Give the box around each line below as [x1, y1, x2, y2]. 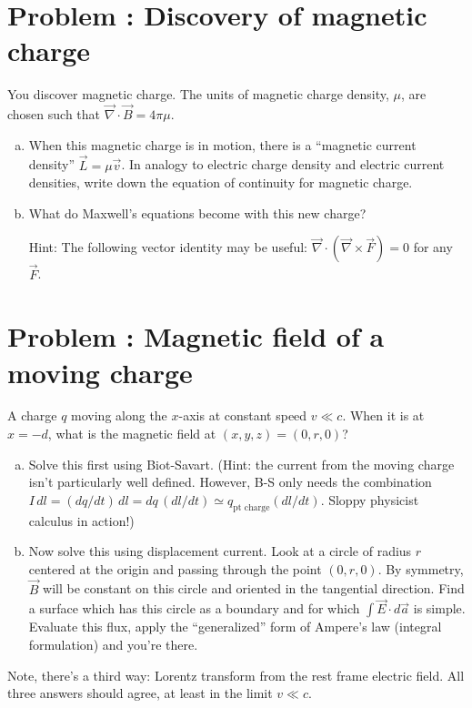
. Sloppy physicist [320, 490, 419, 509]
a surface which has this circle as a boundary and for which [28, 599, 360, 618]
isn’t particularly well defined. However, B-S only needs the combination [28, 472, 432, 491]
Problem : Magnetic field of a [7, 318, 385, 355]
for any [413, 238, 453, 257]
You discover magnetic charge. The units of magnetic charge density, [7, 85, 389, 104]
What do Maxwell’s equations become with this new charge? [28, 203, 367, 222]
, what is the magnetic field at [47, 424, 216, 443]
